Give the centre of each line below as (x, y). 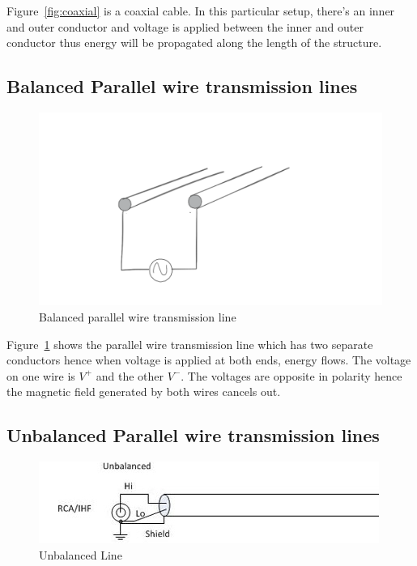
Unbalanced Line (81, 554)
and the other (130, 375)
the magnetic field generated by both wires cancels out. (144, 392)
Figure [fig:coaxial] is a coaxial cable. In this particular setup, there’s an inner (201, 11)
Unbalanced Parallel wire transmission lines (193, 435)
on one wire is (41, 375)
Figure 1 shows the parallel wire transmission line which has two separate (190, 344)
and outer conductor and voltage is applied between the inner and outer (185, 26)
